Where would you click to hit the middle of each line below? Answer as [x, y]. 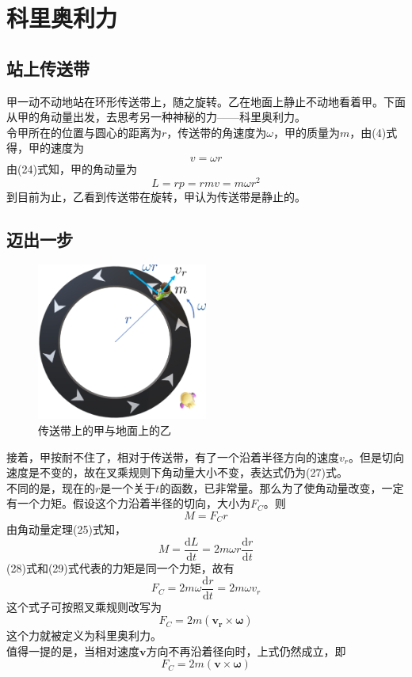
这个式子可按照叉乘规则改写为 [84, 606]
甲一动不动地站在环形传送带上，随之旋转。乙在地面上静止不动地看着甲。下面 [206, 101]
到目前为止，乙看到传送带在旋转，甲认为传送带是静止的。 [156, 196]
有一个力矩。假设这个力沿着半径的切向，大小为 [128, 503]
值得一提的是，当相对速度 [73, 650]
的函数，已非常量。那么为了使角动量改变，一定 [282, 487]
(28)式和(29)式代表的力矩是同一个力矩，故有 [120, 568]
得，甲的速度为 [45, 148]
